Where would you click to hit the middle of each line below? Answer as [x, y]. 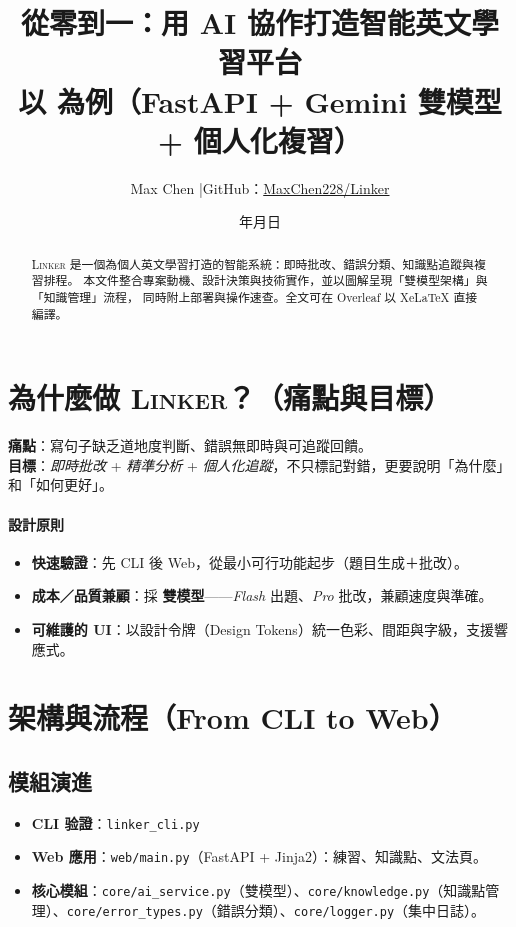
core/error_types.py [134, 911]
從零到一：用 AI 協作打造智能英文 [246, 22]
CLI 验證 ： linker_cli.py [115, 822]
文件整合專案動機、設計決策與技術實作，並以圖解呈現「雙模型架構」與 [291, 280]
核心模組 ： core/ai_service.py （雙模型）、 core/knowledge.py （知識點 [258, 890]
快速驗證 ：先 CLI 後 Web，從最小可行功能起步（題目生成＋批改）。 [249, 561]
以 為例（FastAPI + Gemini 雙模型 [260, 100]
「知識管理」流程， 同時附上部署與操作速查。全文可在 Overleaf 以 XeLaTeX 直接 [254, 296]
